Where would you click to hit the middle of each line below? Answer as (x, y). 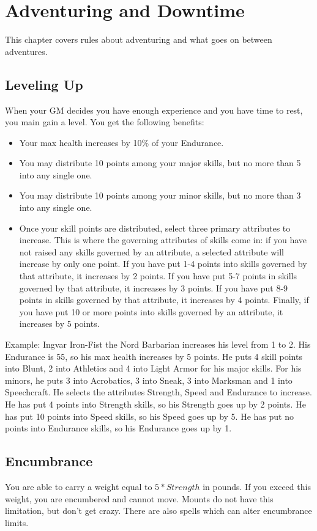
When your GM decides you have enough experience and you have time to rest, (154, 110)
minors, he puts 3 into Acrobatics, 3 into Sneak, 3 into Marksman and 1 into (149, 380)
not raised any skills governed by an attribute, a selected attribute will (151, 251)
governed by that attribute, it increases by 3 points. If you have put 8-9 (154, 287)
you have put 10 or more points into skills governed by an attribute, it (151, 311)
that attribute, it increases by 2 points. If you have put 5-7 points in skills (158, 276)
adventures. (26, 51)
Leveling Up (44, 84)
